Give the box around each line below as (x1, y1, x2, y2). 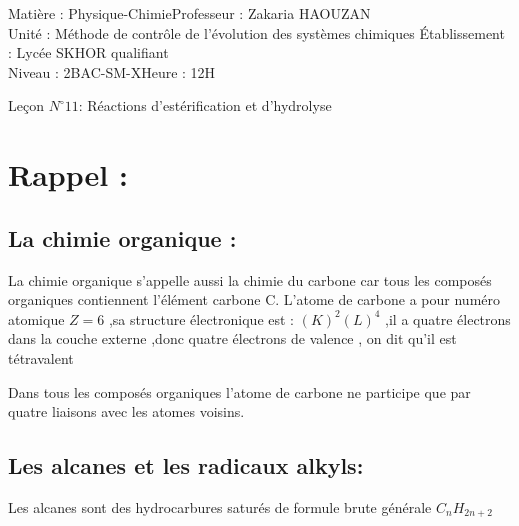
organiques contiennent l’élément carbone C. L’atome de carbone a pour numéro (8, 289, 501, 310)
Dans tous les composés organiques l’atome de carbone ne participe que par (8, 381, 471, 402)
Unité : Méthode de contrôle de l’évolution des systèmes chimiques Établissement (8, 22, 505, 43)
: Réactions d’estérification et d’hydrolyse (78, 95, 332, 116)
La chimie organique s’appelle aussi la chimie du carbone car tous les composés (8, 269, 492, 290)
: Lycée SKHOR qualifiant (8, 42, 169, 63)
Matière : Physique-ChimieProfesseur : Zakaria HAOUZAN (8, 3, 371, 23)
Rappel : (8, 154, 128, 195)
